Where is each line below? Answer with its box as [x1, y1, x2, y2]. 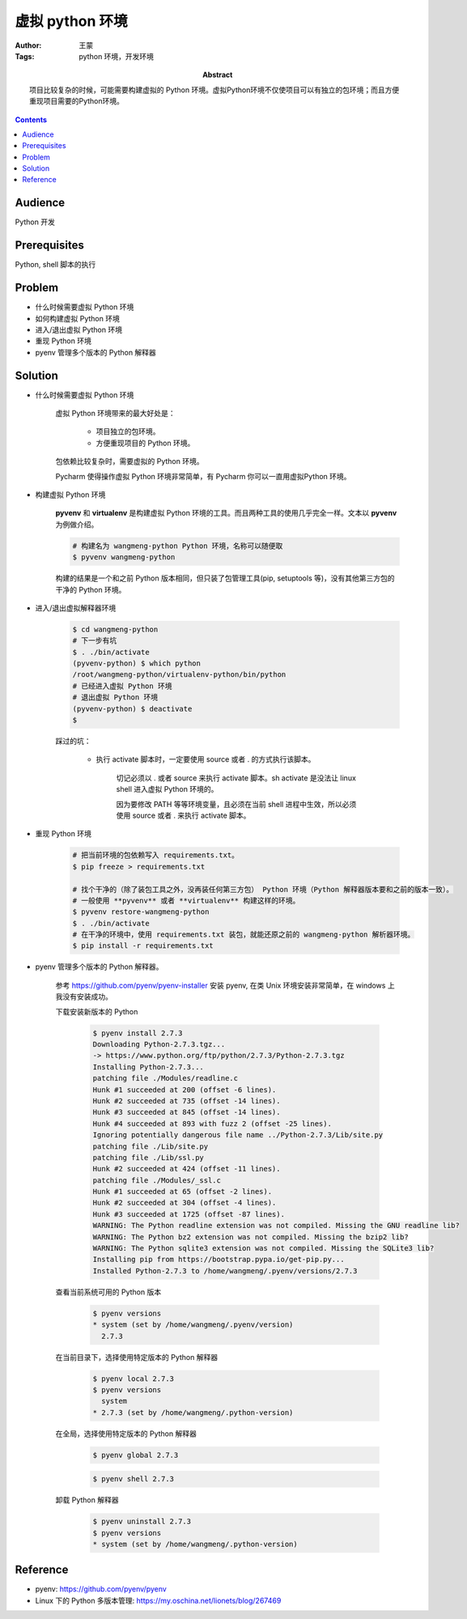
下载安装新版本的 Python [55, 1006, 138, 1016]
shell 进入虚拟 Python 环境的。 [116, 784, 219, 794]
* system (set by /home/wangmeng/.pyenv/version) [92, 1320, 294, 1329]
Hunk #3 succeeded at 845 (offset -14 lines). [92, 1107, 281, 1117]
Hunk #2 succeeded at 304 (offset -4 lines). [92, 1198, 277, 1208]
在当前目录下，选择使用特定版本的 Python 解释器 [55, 1352, 219, 1362]
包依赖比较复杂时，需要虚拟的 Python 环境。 [55, 457, 204, 466]
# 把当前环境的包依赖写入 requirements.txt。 [72, 851, 239, 860]
